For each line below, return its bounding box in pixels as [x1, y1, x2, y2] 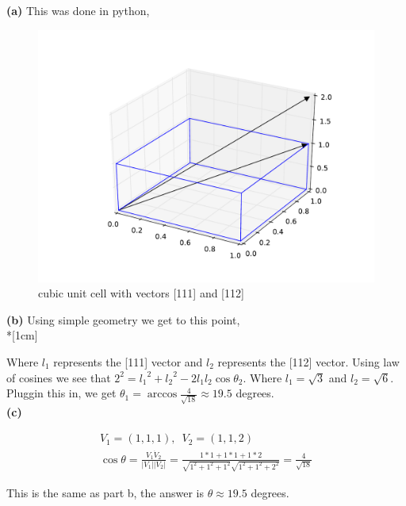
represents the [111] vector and [53, 353, 203, 370]
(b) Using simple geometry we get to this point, [6, 311, 240, 328]
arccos [147, 389, 178, 401]
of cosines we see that [6, 369, 111, 385]
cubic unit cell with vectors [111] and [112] [38, 285, 244, 301]
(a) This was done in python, [6, 2, 150, 18]
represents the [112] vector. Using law [217, 353, 400, 370]
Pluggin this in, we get [6, 385, 117, 401]
